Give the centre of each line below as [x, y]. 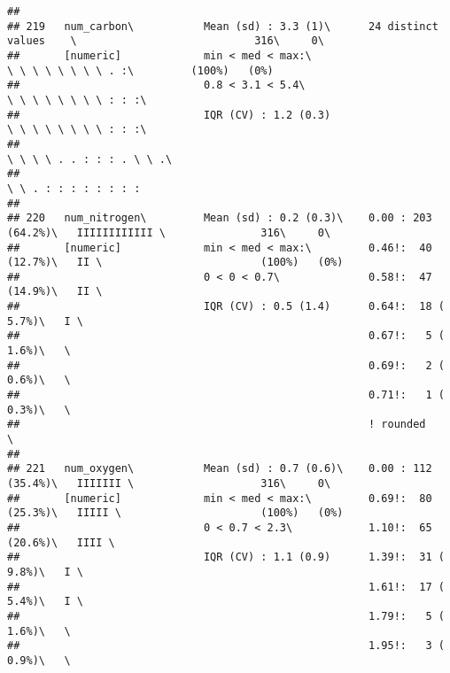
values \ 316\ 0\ [166, 41]
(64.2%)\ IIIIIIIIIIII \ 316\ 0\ [169, 232]
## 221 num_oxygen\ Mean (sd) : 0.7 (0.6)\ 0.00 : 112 [220, 469]
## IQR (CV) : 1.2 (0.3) [169, 115]
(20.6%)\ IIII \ [61, 542]
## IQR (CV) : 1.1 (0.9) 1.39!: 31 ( [226, 557]
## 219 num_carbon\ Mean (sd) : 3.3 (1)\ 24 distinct [223, 26]
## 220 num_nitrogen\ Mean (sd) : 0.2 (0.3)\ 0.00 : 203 [220, 218]
